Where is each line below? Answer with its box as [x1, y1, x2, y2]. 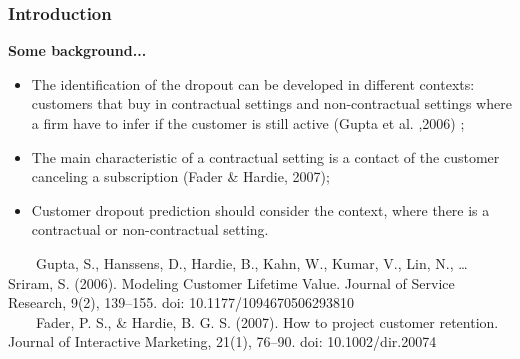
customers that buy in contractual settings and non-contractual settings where [31, 93, 512, 114]
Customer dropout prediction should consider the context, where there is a [31, 199, 490, 220]
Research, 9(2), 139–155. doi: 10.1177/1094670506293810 [8, 292, 355, 313]
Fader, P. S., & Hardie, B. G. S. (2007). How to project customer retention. [35, 311, 499, 332]
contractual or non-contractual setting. [31, 219, 269, 240]
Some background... [8, 40, 147, 61]
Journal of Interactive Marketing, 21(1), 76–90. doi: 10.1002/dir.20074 [8, 331, 437, 352]
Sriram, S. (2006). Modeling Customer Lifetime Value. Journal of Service [8, 272, 455, 293]
